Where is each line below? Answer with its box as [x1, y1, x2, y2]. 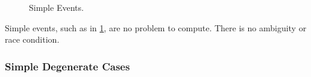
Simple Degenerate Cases [5, 58, 130, 73]
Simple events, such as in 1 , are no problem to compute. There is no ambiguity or [5, 21, 307, 34]
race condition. [5, 33, 60, 46]
